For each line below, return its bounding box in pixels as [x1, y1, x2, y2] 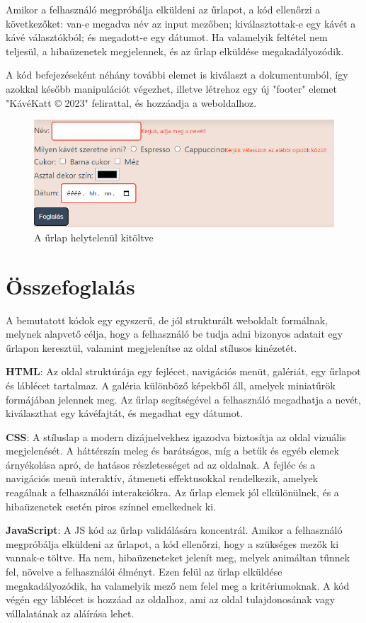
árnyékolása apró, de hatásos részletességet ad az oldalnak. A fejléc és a [6, 457, 316, 471]
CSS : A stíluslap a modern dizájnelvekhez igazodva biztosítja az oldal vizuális [6, 429, 346, 444]
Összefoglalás [6, 271, 135, 300]
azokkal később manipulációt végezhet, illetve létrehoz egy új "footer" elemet [6, 81, 337, 96]
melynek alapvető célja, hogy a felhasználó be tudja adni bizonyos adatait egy [6, 326, 343, 341]
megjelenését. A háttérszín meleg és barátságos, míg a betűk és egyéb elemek [6, 443, 339, 458]
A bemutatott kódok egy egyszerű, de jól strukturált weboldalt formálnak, [6, 312, 328, 327]
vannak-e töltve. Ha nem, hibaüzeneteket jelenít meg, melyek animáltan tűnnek [6, 550, 350, 565]
